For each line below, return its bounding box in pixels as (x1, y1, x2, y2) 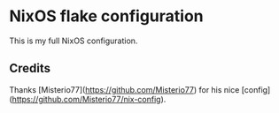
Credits (9, 61, 51, 76)
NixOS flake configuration (9, 6, 204, 26)
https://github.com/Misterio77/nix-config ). (12, 94, 167, 104)
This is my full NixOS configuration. (9, 35, 138, 46)
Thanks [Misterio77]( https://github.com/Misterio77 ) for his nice (9, 84, 240, 94)
